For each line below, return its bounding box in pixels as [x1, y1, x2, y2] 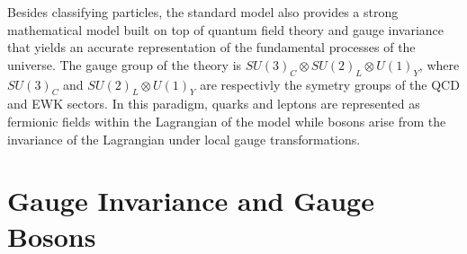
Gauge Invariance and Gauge [7, 182, 374, 219]
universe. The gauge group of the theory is [7, 55, 242, 74]
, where [418, 55, 460, 74]
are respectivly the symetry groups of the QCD [200, 74, 460, 93]
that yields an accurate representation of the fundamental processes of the [7, 38, 416, 57]
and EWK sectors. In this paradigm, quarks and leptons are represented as [7, 94, 420, 113]
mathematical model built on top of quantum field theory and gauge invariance [7, 20, 445, 39]
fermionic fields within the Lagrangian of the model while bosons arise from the [7, 111, 446, 130]
